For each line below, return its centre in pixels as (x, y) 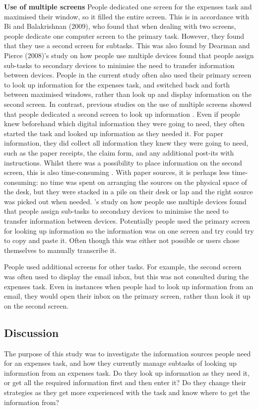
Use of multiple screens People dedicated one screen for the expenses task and (128, 6)
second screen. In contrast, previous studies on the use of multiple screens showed (128, 104)
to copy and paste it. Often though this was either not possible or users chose (122, 240)
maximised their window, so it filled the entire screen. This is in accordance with (127, 16)
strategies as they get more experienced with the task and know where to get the (127, 392)
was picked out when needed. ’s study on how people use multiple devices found (125, 201)
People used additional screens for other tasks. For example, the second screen (123, 267)
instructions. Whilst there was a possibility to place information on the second (123, 162)
